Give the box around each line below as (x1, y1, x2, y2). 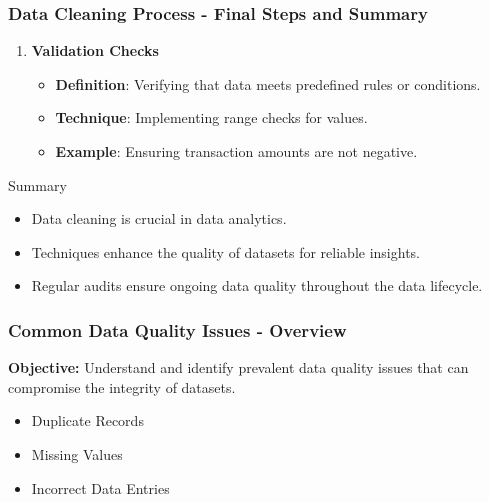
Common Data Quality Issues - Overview (8, 317, 347, 342)
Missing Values (31, 443, 123, 464)
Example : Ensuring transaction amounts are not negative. (55, 141, 418, 161)
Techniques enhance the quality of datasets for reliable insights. (31, 241, 420, 262)
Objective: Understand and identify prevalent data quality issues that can (8, 357, 469, 378)
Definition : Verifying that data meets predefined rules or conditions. (55, 73, 481, 94)
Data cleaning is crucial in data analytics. (31, 208, 287, 229)
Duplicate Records (31, 410, 144, 431)
